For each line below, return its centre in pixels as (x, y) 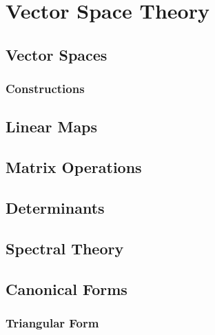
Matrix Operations (74, 167)
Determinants (55, 207)
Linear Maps (52, 126)
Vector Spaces (57, 54)
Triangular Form (52, 322)
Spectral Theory (65, 248)
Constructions (45, 89)
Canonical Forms (66, 288)
